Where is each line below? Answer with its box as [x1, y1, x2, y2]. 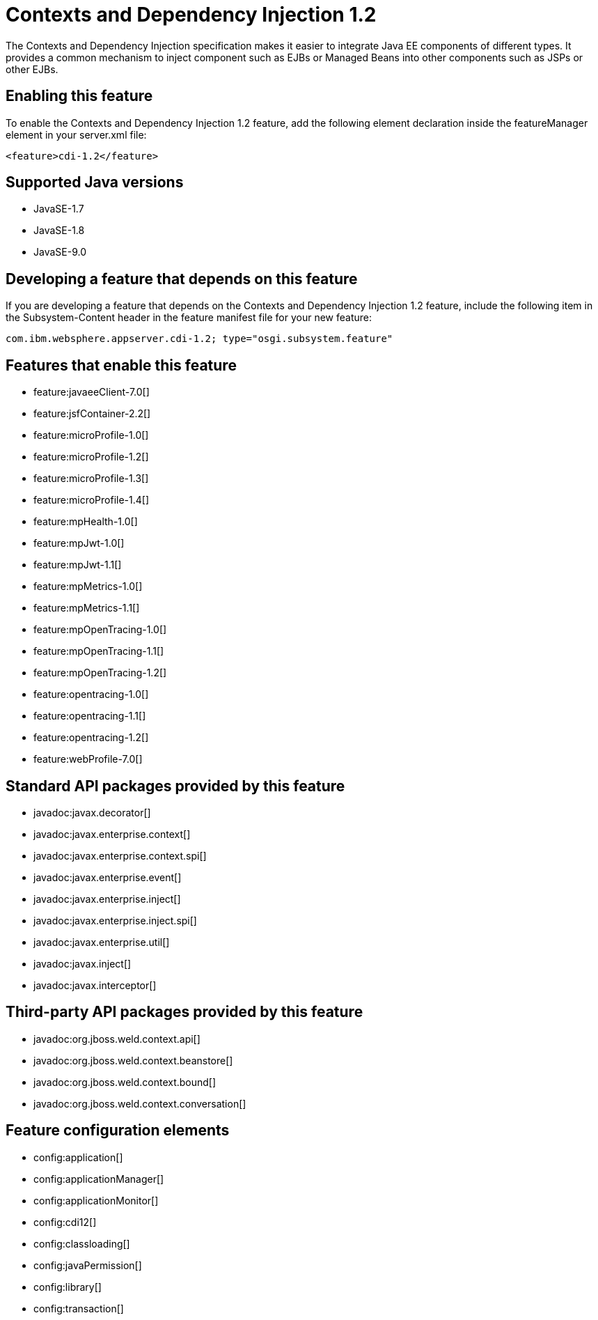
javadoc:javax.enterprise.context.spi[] [33, 849, 207, 862]
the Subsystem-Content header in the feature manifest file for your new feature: [6, 311, 372, 324]
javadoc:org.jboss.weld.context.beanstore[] [33, 1054, 233, 1066]
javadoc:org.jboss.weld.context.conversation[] [33, 1097, 246, 1110]
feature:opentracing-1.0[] [33, 688, 149, 701]
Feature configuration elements [6, 1121, 230, 1140]
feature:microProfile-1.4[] [33, 494, 150, 506]
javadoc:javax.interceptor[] [33, 979, 157, 991]
